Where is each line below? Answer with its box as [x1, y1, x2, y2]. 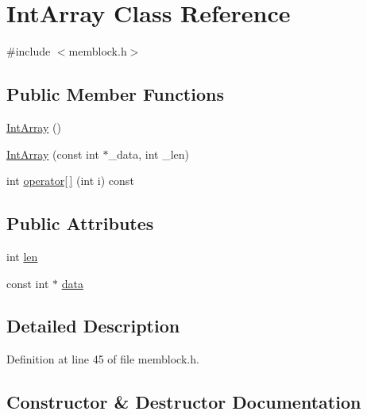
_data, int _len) [108, 145, 190, 162]
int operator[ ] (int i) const [6, 172, 134, 189]
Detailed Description [6, 313, 180, 338]
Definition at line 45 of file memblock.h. [6, 351, 199, 367]
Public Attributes [6, 211, 154, 236]
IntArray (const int [6, 145, 99, 162]
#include [6, 43, 51, 60]
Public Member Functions [6, 82, 224, 106]
